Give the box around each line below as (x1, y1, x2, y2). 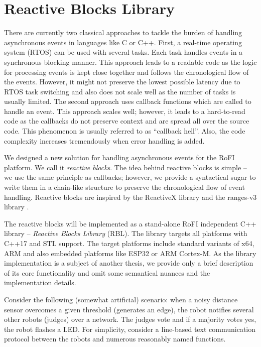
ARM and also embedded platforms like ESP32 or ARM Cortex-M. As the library (4, 248, 256, 258)
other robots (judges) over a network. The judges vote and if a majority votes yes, (4, 314, 256, 324)
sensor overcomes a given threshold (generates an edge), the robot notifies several (4, 304, 254, 314)
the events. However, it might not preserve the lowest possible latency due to (4, 76, 240, 87)
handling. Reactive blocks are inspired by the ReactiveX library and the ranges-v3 (4, 191, 257, 202)
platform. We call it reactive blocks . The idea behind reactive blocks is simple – (4, 162, 247, 172)
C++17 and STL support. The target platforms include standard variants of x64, (4, 238, 254, 248)
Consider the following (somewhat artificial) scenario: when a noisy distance (4, 294, 238, 304)
